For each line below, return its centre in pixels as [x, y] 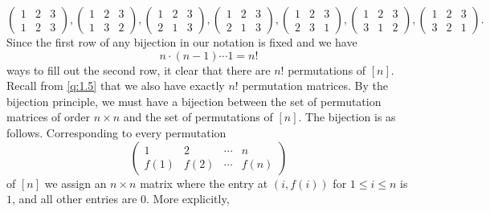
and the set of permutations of [198, 117]
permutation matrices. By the [315, 86]
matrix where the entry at [204, 183]
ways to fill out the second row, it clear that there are [139, 69]
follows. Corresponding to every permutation [116, 132]
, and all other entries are [75, 199]
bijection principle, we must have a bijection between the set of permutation [194, 101]
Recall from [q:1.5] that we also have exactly [116, 86]
